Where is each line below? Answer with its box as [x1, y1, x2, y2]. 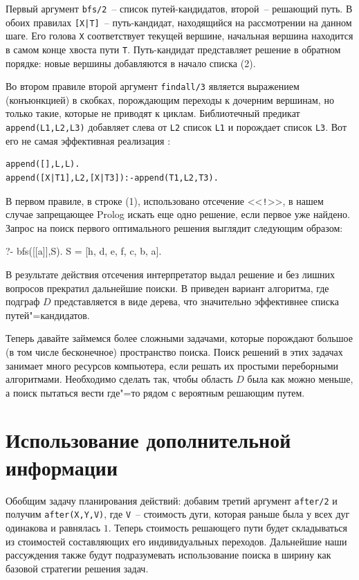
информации [6, 453, 118, 481]
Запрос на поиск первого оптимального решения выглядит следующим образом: [6, 220, 343, 235]
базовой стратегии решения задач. [6, 561, 149, 575]
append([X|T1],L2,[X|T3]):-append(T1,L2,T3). [6, 172, 219, 183]
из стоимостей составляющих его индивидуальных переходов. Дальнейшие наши [6, 534, 347, 548]
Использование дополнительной [6, 426, 291, 454]
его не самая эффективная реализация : [6, 133, 171, 147]
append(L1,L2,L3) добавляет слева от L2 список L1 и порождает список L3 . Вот [6, 120, 347, 134]
